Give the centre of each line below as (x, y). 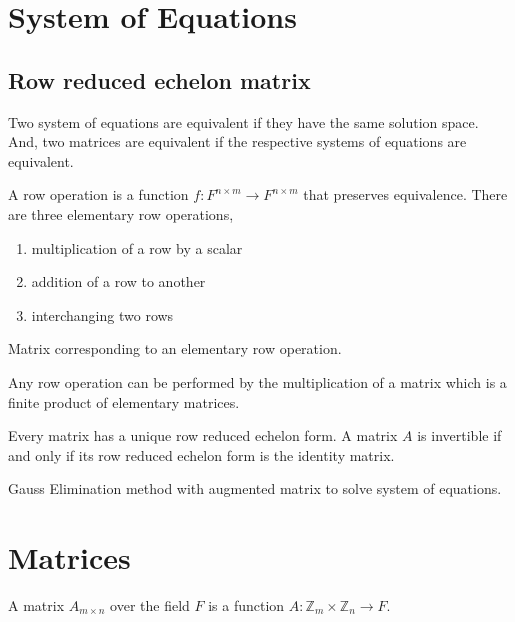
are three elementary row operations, (121, 213)
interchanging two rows (102, 314)
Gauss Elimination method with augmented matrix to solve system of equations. (255, 488)
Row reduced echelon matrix (159, 79)
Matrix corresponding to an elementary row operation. (175, 348)
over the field (150, 605)
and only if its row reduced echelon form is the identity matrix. (201, 454)
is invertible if (459, 435)
